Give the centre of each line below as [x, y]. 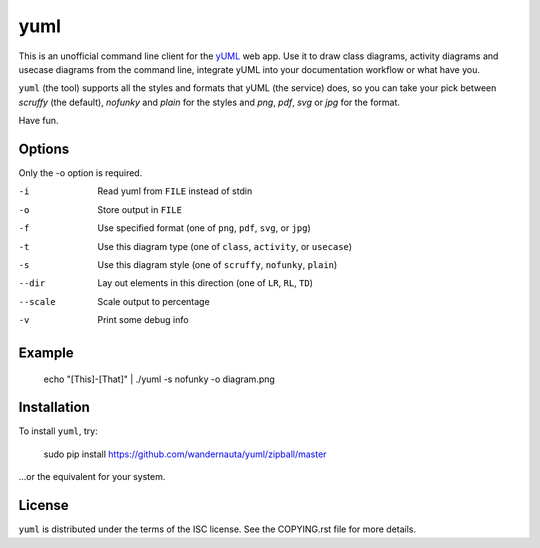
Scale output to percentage [153, 301]
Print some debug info [143, 320]
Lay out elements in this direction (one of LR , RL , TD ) [205, 283]
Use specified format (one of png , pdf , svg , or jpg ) [204, 228]
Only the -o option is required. [80, 173]
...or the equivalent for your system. [92, 477]
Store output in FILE [139, 209]
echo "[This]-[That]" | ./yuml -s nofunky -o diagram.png [159, 379]
